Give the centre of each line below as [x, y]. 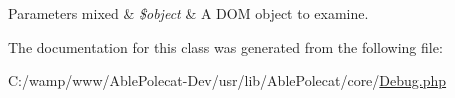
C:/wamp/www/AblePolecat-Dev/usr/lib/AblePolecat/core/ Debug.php [227, 80]
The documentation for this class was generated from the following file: [225, 46]
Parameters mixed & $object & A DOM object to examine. [188, 13]
